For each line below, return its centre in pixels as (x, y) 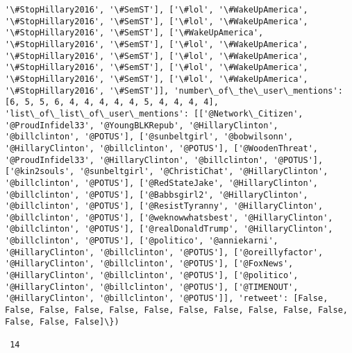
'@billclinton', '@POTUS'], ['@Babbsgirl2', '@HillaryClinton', (157, 195)
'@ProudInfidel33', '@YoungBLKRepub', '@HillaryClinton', (142, 125)
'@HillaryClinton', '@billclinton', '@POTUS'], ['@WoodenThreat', (162, 148)
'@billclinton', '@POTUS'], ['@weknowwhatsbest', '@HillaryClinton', (169, 217)
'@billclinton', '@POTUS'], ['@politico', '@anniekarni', (142, 241)
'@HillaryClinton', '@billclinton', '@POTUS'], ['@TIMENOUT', (152, 287)
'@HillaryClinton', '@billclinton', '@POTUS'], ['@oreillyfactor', (164, 252)
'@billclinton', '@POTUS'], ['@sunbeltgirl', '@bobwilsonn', (149, 137)
